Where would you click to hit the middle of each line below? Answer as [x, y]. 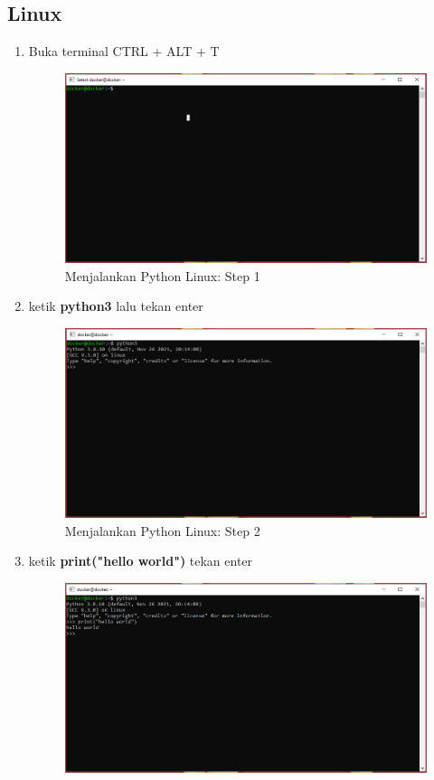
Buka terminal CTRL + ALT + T [124, 51]
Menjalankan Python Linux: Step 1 [162, 275]
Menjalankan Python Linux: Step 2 [162, 530]
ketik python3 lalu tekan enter [116, 306]
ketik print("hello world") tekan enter [141, 561]
